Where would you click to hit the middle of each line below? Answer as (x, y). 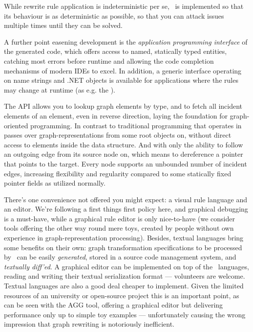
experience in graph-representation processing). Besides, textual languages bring (124, 238)
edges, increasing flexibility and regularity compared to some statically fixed (118, 173)
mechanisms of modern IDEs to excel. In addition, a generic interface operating (123, 70)
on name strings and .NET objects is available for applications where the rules (121, 80)
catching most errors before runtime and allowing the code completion (109, 60)
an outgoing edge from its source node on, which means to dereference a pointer (124, 154)
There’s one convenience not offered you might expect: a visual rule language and (126, 199)
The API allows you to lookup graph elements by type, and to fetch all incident (123, 106)
